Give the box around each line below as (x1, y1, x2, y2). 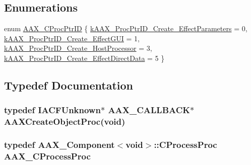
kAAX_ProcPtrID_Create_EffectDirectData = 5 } (4, 52, 165, 63)
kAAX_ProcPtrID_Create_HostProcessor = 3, (4, 43, 152, 53)
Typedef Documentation (4, 77, 133, 93)
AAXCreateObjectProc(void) (4, 115, 126, 128)
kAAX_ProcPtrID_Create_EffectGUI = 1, (4, 33, 140, 43)
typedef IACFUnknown (4, 104, 101, 116)
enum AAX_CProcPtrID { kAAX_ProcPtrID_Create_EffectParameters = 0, (4, 23, 247, 34)
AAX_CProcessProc (4, 149, 91, 162)
